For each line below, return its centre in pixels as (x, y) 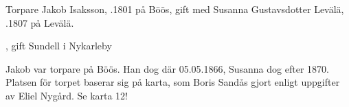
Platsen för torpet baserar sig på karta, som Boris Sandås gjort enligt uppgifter (173, 82)
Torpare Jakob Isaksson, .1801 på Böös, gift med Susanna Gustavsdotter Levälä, (175, 9)
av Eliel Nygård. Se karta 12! (67, 95)
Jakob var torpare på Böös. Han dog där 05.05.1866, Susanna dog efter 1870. (167, 68)
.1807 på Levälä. (40, 22)
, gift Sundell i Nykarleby (59, 46)
